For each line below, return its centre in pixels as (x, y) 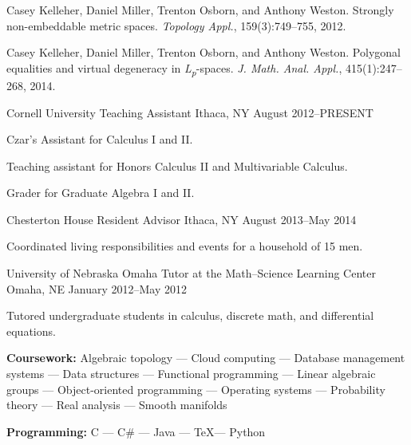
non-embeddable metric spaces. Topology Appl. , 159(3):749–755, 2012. (176, 25)
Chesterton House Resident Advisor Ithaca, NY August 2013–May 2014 (182, 219)
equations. (31, 331)
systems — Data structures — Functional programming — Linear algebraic (191, 374)
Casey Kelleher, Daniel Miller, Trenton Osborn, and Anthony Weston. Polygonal (204, 52)
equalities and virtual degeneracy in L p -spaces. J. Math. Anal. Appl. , (174, 69)
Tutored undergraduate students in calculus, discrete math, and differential (190, 315)
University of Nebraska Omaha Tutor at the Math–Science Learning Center (191, 273)
